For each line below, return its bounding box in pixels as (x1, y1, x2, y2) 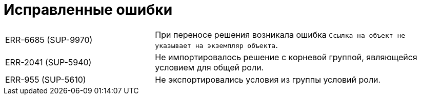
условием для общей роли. (155, 62, 264, 72)
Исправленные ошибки (4, 1, 173, 18)
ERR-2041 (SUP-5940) (5, 57, 92, 67)
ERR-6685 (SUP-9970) (5, 34, 93, 45)
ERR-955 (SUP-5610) (5, 74, 86, 85)
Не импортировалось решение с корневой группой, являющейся (155, 52, 417, 62)
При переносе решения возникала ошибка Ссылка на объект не (155, 29, 406, 40)
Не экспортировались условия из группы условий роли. (155, 74, 381, 85)
